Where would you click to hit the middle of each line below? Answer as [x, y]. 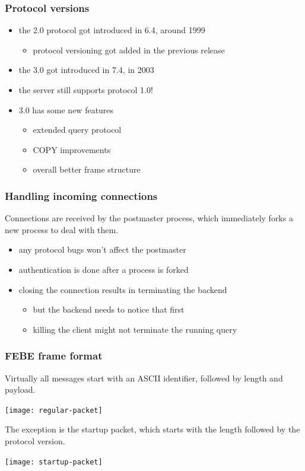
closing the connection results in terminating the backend [123, 289]
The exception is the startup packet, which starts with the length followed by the [152, 429]
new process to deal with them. [62, 229]
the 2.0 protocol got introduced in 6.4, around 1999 [112, 30]
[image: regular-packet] [54, 410]
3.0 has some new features [66, 109]
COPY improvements [72, 149]
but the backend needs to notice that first [109, 309]
